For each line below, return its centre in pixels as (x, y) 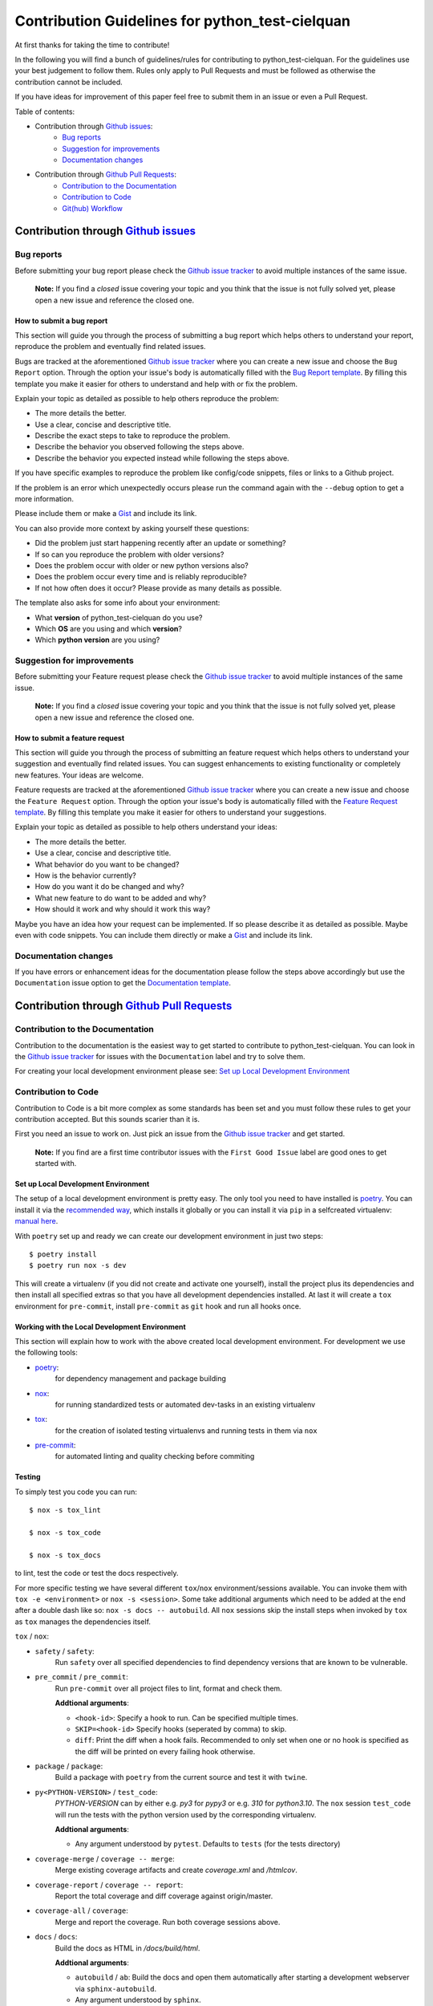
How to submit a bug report (61, 320)
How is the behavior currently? (85, 875)
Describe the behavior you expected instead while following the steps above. (162, 458)
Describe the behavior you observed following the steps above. (140, 447)
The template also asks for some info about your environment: (117, 603)
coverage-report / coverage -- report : (109, 1885)
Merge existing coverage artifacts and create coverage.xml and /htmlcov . (176, 1870)
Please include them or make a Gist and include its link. (106, 514)
